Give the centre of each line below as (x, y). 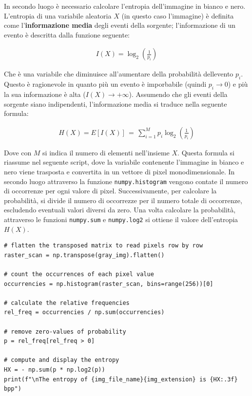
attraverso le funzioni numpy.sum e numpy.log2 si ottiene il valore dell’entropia (121, 219)
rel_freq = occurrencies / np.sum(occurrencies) (84, 312)
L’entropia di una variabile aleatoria (58, 15)
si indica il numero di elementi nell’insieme (106, 152)
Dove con (18, 152)
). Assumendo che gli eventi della (178, 94)
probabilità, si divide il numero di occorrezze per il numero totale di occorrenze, (123, 200)
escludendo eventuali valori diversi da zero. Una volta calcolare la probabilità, (120, 210)
